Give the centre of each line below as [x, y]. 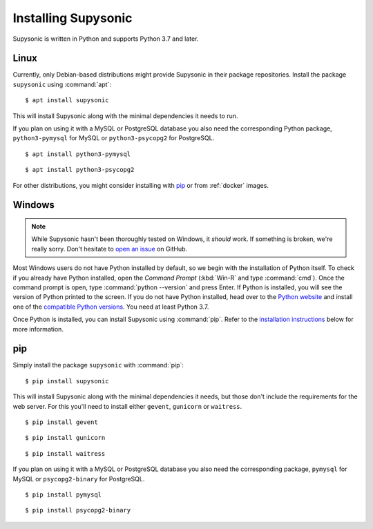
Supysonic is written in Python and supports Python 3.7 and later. [106, 39]
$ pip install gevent [61, 422]
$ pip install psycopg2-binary [78, 510]
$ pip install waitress [65, 453]
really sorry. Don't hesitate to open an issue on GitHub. [109, 249]
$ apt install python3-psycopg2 [80, 170]
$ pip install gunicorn [65, 438]
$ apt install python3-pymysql [78, 154]
